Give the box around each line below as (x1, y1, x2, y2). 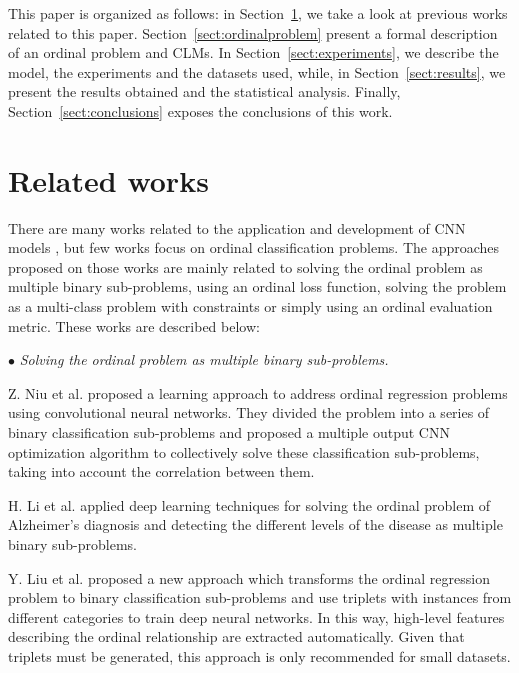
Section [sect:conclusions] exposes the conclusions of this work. (8, 100, 393, 121)
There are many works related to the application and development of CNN (8, 217, 466, 238)
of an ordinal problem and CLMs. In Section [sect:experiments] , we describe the (8, 42, 499, 63)
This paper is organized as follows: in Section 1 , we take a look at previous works (8, 3, 508, 23)
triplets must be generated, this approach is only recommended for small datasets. (8, 645, 511, 666)
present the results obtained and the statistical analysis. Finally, (8, 81, 401, 102)
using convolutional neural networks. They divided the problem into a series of (8, 402, 490, 423)
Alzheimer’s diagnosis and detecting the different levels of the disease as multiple (8, 514, 503, 535)
